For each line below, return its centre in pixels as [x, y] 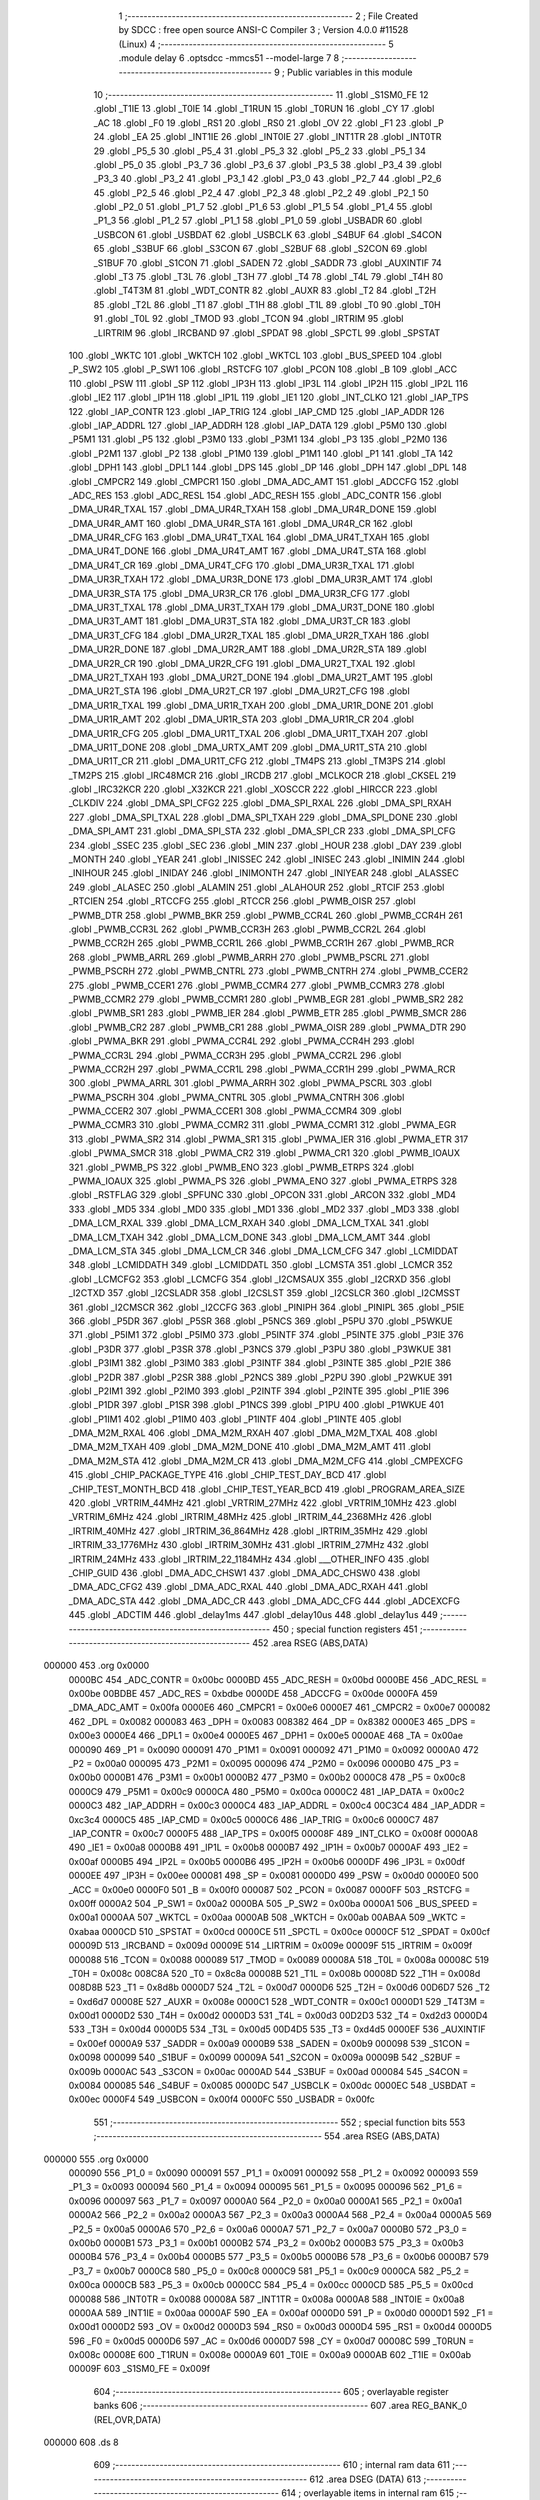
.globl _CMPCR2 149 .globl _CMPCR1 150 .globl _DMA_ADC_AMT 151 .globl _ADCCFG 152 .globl [263, 481]
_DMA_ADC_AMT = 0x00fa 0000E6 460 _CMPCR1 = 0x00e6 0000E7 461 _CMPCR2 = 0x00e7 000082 [279, 1707]
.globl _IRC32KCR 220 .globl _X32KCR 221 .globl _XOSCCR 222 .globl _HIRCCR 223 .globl [253, 789]
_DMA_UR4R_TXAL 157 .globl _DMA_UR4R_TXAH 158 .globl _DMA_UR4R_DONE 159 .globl [252, 509]
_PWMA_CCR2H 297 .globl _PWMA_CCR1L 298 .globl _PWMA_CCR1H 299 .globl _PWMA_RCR [262, 1069]
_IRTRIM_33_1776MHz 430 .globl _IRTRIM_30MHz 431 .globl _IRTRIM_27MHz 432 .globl [248, 1545]
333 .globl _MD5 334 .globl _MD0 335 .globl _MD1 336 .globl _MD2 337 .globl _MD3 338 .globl [264, 1209]
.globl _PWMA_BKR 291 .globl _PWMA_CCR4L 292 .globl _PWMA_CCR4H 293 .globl [241, 1041]
